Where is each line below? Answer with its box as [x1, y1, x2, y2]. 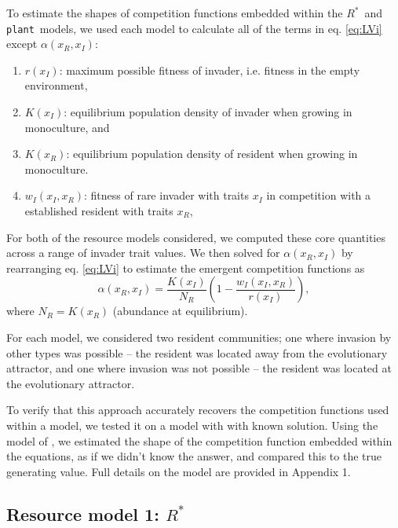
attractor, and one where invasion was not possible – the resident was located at [6, 360, 392, 376]
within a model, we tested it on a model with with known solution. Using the [6, 416, 378, 433]
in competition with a [266, 187, 371, 203]
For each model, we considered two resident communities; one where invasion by [6, 328, 392, 345]
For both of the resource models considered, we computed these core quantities [6, 229, 385, 245]
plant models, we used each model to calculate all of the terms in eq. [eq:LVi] [6, 20, 382, 36]
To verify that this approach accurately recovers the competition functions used [6, 401, 389, 418]
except [6, 35, 38, 52]
